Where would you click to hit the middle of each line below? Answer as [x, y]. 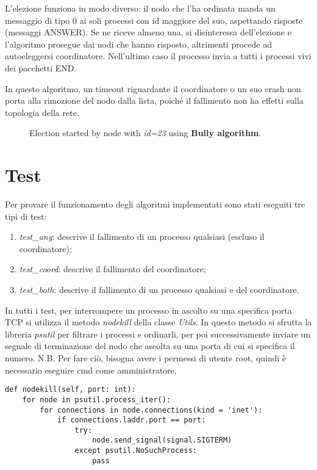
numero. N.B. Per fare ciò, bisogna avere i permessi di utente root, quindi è [146, 358]
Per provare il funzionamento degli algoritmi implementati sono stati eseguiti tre [155, 204]
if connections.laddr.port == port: [131, 420]
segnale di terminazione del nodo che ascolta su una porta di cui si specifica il [150, 346]
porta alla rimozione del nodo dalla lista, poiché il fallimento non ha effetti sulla [154, 100]
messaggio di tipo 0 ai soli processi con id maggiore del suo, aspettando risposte [154, 20]
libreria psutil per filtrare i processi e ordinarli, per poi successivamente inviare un [158, 334]
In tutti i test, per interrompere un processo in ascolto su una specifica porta [148, 310]
